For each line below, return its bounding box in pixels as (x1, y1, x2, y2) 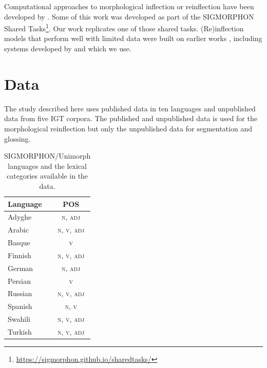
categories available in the (7, 170, 88, 181)
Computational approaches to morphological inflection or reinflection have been (4, 1, 254, 11)
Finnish (8, 249, 31, 260)
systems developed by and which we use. (4, 43, 131, 54)
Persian (8, 275, 31, 286)
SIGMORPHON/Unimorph (4, 150, 91, 161)
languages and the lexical (8, 160, 87, 171)
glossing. (4, 133, 31, 144)
